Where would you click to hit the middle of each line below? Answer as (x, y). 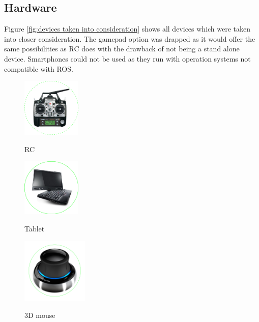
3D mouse (40, 315)
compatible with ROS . (39, 68)
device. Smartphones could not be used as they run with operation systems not (127, 58)
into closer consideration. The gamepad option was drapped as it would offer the (130, 38)
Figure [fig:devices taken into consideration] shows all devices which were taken (127, 29)
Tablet (35, 228)
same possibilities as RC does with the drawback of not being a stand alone (122, 49)
